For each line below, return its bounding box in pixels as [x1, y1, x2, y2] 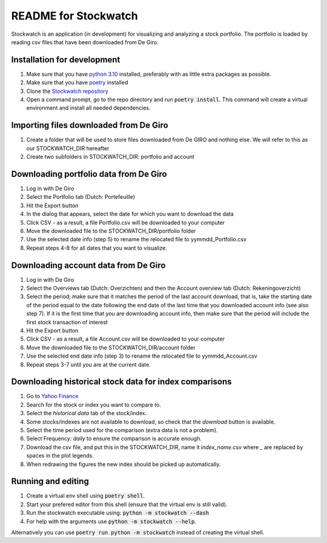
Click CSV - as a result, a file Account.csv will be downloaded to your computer [26, 335, 225, 342]
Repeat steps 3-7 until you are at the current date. [26, 361, 151, 368]
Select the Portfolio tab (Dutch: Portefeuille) [26, 193, 136, 201]
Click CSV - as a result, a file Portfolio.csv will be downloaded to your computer [26, 219, 225, 226]
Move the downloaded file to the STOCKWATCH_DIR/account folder [26, 344, 196, 351]
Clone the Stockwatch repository [26, 87, 108, 95]
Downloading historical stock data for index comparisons [11, 376, 232, 387]
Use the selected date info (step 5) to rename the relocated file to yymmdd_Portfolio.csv [26, 236, 247, 243]
